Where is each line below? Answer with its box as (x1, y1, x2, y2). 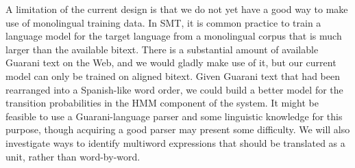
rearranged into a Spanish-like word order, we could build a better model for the (5, 82, 343, 96)
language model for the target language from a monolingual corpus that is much (5, 29, 342, 43)
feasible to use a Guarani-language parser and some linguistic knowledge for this (5, 109, 343, 123)
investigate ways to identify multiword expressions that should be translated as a (5, 135, 345, 150)
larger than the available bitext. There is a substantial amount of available (5, 42, 319, 56)
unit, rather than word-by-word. (5, 149, 140, 163)
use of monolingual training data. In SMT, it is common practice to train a (5, 15, 321, 29)
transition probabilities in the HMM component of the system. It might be (5, 96, 319, 110)
